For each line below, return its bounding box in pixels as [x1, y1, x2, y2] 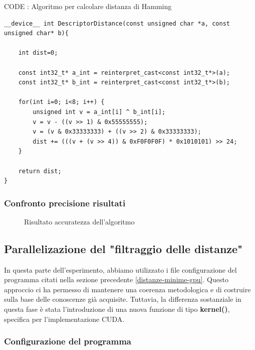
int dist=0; [18, 49, 58, 57]
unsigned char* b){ [4, 30, 69, 37]
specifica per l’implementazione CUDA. [4, 313, 125, 324]
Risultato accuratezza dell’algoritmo [24, 216, 135, 226]
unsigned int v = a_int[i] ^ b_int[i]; [33, 108, 166, 115]
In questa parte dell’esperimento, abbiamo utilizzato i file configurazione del [4, 264, 237, 275]
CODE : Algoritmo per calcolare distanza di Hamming [4, 1, 172, 11]
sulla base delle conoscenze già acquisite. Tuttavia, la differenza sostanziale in [4, 294, 241, 304]
